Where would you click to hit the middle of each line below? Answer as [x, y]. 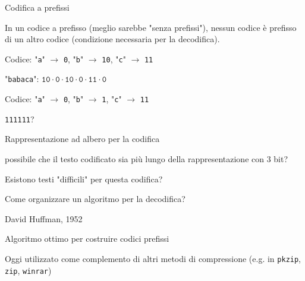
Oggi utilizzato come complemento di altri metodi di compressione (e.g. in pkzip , [153, 258]
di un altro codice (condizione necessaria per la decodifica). [112, 39]
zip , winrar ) [28, 270]
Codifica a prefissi [37, 7]
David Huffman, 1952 [44, 218]
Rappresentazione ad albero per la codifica [82, 139]
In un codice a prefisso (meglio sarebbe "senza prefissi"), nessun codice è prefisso [151, 27]
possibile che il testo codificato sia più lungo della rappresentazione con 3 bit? [147, 159]
